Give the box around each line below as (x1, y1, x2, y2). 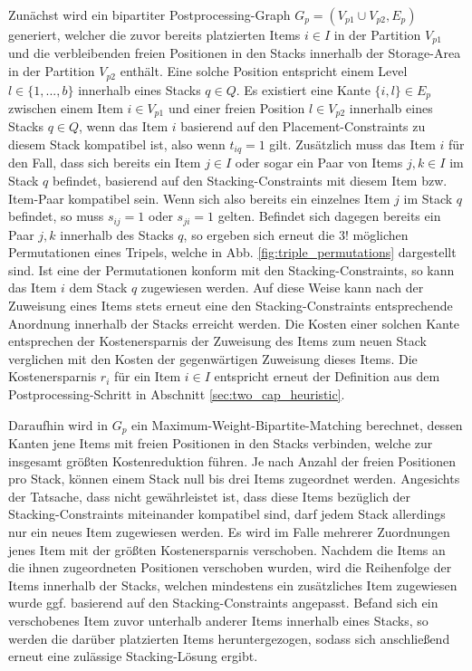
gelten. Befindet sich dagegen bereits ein (217, 206, 441, 225)
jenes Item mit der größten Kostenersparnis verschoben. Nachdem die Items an (8, 540, 446, 559)
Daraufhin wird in (8, 415, 108, 434)
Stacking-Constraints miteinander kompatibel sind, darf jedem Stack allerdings (8, 504, 446, 523)
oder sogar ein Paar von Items (235, 153, 403, 172)
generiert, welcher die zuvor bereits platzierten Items (8, 25, 301, 43)
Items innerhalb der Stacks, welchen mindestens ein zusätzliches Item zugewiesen (8, 575, 458, 594)
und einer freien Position (168, 98, 305, 117)
